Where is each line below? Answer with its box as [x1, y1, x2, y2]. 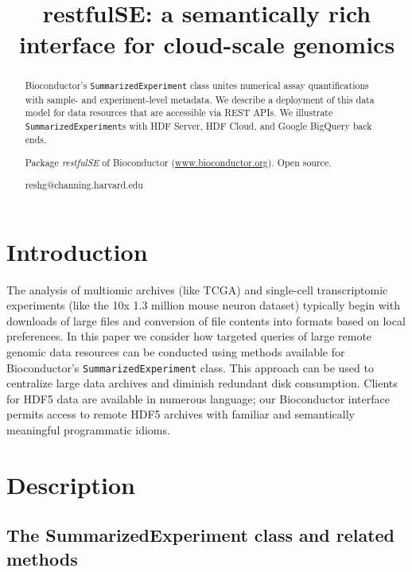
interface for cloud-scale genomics [18, 28, 395, 60]
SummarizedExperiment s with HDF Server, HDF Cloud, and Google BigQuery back [25, 119, 372, 132]
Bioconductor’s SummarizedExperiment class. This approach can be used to [6, 359, 374, 375]
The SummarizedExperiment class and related [6, 523, 395, 547]
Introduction [6, 235, 148, 267]
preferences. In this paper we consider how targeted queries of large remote [6, 328, 372, 344]
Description [6, 468, 136, 500]
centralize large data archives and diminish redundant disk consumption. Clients [6, 375, 398, 391]
